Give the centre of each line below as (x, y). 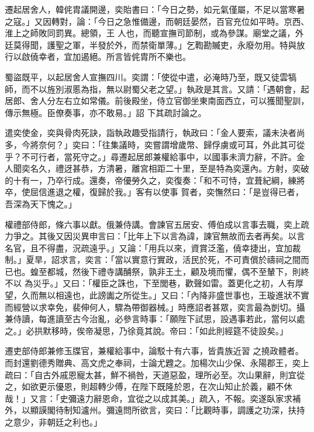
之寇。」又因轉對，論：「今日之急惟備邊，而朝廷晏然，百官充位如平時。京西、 (157, 21)
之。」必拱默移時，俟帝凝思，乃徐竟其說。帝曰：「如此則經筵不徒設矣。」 (146, 330)
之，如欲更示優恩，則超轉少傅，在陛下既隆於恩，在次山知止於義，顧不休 (149, 386)
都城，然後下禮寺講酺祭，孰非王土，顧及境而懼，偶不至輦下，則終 (178, 271)
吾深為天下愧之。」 (41, 203)
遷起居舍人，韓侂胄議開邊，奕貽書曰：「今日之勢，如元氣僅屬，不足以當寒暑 (155, 9)
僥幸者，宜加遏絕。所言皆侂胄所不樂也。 (110, 56)
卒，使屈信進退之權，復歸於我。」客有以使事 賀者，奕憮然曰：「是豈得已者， (154, 192)
